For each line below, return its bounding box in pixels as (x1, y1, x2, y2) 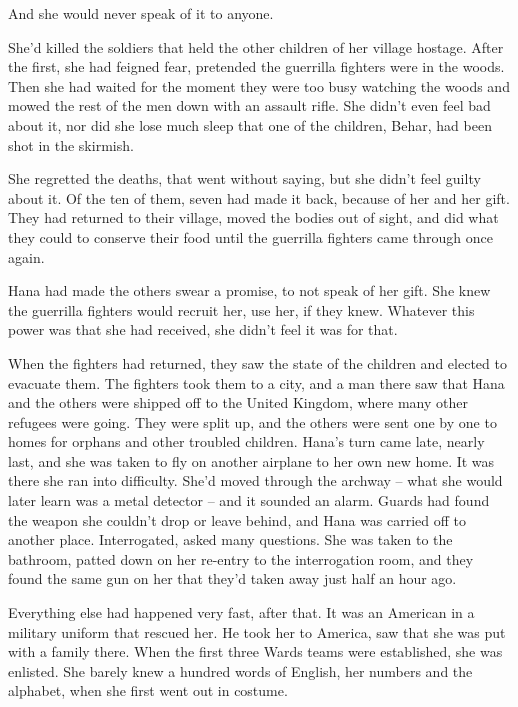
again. (8, 246, 45, 267)
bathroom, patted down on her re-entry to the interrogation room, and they (8, 548, 474, 569)
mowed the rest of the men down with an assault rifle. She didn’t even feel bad (8, 95, 491, 116)
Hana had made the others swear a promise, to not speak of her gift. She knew (8, 280, 491, 301)
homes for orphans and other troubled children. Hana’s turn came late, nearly (8, 431, 485, 452)
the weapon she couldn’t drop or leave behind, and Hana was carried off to (8, 509, 467, 530)
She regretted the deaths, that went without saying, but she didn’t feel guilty (8, 168, 481, 189)
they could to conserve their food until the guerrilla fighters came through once (8, 226, 493, 247)
